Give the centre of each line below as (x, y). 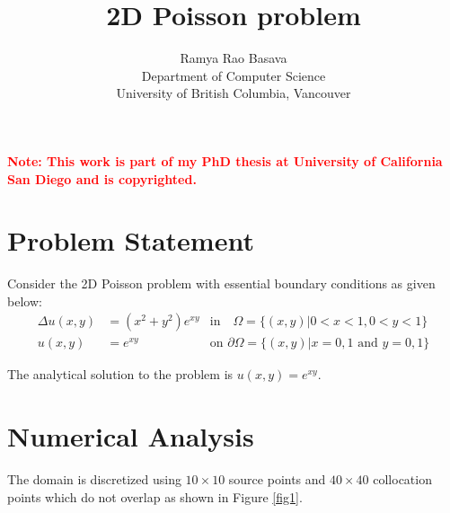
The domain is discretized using (94, 479)
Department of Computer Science (234, 75)
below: (25, 301)
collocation (402, 479)
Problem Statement (131, 240)
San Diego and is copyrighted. (102, 178)
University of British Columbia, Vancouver (234, 93)
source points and (277, 479)
